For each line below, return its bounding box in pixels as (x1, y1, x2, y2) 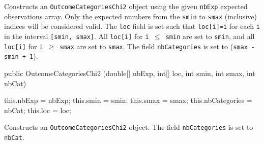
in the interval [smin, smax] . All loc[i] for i (4, 30, 149, 41)
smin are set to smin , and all (165, 30, 255, 41)
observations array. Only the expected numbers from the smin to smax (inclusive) (4, 11, 257, 21)
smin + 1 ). (4, 51, 38, 61)
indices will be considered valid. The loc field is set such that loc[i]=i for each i (4, 21, 260, 31)
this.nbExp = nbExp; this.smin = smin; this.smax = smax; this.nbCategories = (4, 95, 252, 105)
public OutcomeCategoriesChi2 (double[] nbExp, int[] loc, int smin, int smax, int (4, 67, 255, 78)
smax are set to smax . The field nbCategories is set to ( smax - (60, 41, 255, 51)
